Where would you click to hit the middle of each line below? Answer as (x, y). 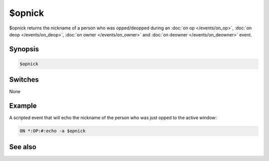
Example (23, 106)
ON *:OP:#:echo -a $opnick (53, 131)
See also (23, 147)
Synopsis (24, 49)
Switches (24, 80)
